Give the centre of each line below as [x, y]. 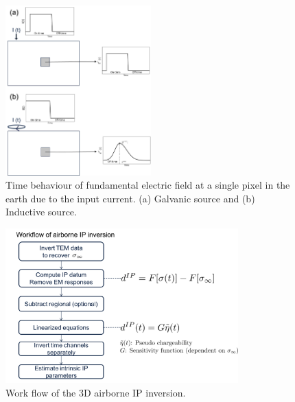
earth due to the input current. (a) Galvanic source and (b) [130, 198]
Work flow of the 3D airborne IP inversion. [96, 392]
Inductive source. [41, 212]
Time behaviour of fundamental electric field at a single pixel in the [148, 185]
